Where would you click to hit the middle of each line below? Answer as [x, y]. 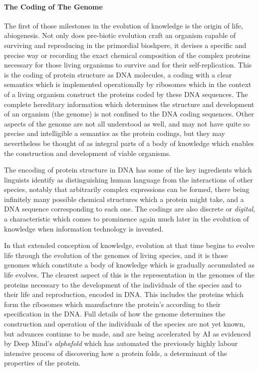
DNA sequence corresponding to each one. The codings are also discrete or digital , [130, 209]
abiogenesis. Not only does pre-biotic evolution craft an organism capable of [120, 35]
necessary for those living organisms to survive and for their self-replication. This [128, 65]
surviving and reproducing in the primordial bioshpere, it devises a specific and [125, 45]
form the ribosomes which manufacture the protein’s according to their [113, 304]
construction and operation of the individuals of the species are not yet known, [125, 324]
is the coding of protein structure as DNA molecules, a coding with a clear [118, 74]
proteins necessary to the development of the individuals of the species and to [123, 284]
